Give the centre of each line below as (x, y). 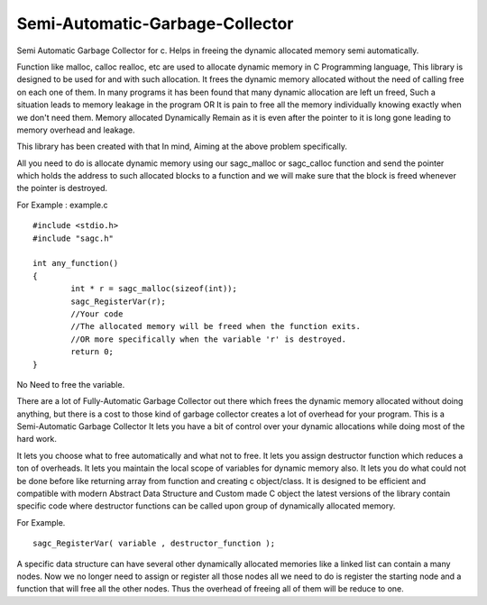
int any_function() (76, 263)
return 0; (92, 352)
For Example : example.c (62, 205)
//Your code (97, 314)
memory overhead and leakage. (76, 130)
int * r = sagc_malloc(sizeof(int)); (154, 289)
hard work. (37, 439)
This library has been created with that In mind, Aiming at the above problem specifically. (182, 147)
